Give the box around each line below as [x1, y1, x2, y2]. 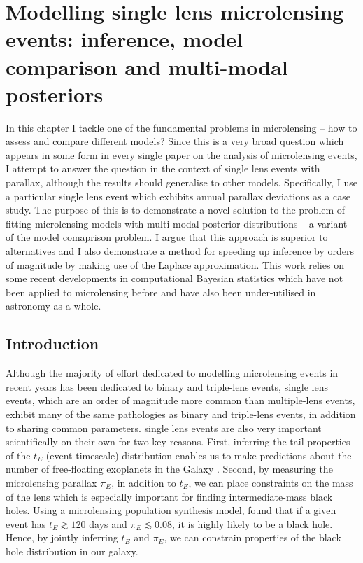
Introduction [6, 333, 99, 354]
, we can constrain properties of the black [164, 530, 341, 545]
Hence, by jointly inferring [6, 530, 118, 545]
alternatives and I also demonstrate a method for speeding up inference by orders [6, 244, 355, 258]
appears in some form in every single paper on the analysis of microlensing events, [6, 147, 357, 162]
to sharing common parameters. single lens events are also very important [6, 420, 322, 435]
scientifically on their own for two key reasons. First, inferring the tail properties [6, 434, 350, 449]
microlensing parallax [6, 475, 97, 489]
